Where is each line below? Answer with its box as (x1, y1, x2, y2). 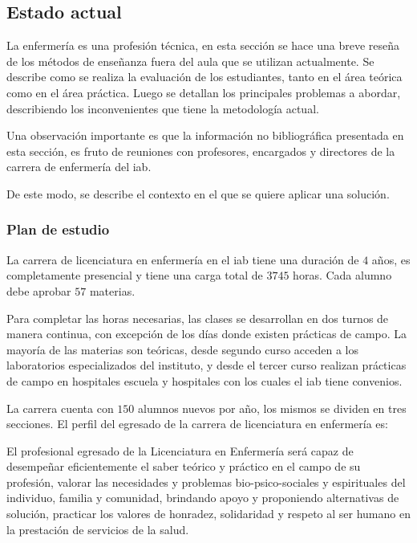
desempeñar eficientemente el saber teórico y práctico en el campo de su (6, 458, 361, 475)
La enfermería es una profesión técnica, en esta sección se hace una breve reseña (6, 37, 399, 54)
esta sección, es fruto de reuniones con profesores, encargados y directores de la (6, 142, 395, 159)
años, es (371, 251, 411, 267)
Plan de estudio (6, 219, 110, 239)
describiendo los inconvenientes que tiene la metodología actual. (6, 100, 319, 116)
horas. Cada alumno (293, 267, 392, 284)
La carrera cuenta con (6, 399, 114, 416)
